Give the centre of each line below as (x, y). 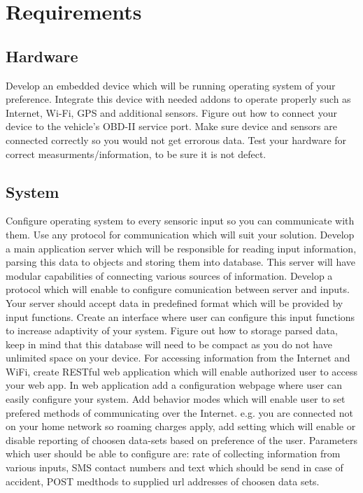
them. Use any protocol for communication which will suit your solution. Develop (180, 234)
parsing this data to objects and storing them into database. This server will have (181, 262)
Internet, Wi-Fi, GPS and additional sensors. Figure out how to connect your (171, 112)
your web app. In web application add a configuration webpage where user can (174, 385)
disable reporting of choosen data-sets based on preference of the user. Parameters (182, 440)
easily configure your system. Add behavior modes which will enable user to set (176, 399)
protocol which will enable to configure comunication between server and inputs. (178, 289)
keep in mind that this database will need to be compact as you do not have (169, 344)
